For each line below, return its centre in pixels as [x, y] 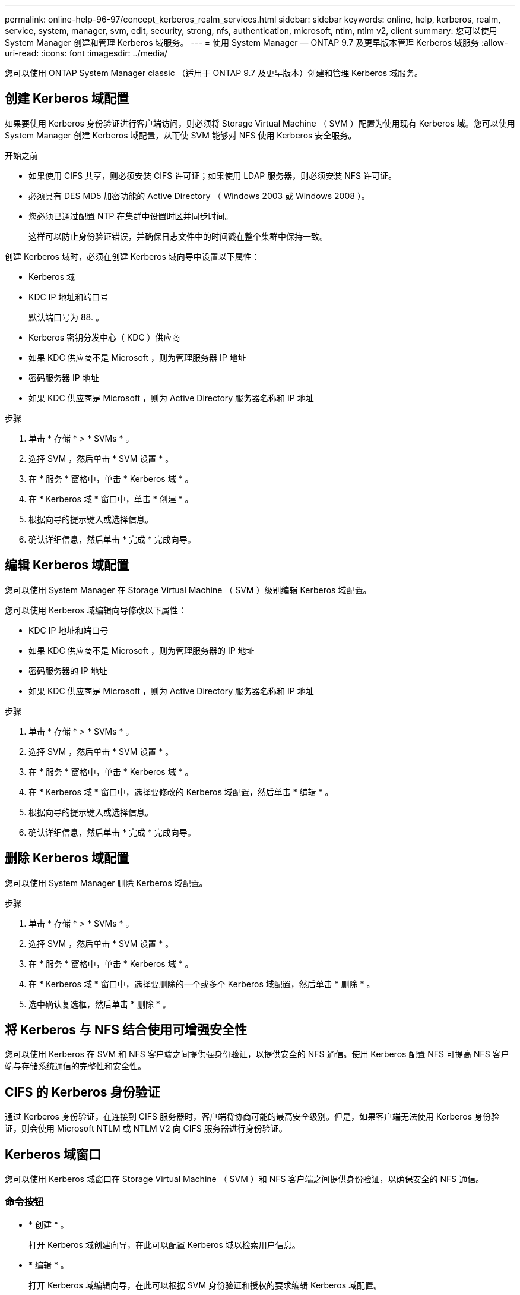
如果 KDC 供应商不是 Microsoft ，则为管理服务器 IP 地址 [137, 357]
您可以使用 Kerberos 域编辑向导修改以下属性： [96, 610]
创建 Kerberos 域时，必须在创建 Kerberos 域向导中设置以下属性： [132, 256]
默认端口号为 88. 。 [66, 317]
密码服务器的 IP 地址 [68, 670]
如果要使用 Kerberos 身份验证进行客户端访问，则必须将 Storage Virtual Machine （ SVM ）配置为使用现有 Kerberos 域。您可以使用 [260, 123]
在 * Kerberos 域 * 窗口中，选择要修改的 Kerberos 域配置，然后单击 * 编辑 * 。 [181, 792]
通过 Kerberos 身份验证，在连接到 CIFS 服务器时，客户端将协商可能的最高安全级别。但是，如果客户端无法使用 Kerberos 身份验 [252, 1117]
